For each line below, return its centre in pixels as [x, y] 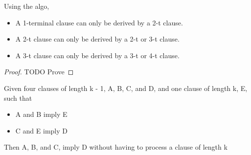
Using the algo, [27, 6]
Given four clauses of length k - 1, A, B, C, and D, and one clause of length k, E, [126, 88]
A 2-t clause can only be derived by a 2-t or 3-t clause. [97, 39]
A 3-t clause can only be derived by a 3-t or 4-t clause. [97, 55]
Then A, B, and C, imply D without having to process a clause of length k [116, 147]
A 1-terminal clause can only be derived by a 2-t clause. [99, 22]
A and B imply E [41, 114]
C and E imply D [41, 130]
